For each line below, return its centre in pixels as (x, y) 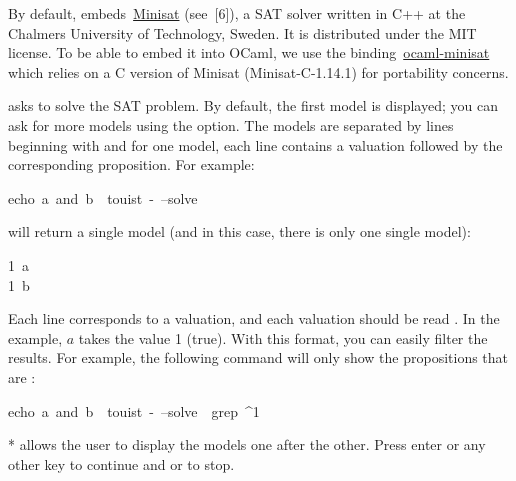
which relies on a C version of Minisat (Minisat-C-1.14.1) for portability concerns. (258, 71)
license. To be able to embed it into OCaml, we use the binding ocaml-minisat (249, 52)
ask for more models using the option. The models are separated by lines (231, 124)
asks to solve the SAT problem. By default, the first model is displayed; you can (253, 105)
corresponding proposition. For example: (131, 164)
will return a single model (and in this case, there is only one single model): (239, 231)
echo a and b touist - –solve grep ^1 (134, 410)
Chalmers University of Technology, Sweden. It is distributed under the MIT (242, 32)
